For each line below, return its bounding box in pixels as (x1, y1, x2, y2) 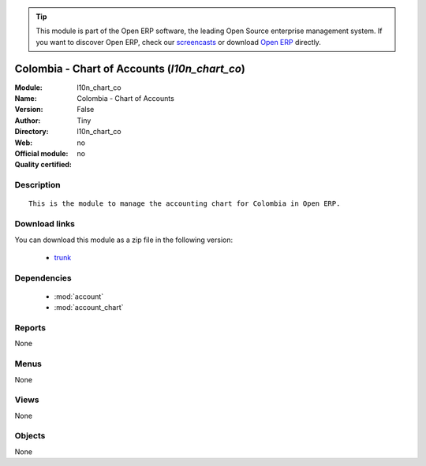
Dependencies (14, 272, 73, 283)
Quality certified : (14, 160, 73, 170)
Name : (14, 94, 37, 103)
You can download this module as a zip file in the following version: (14, 235, 234, 244)
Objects (14, 431, 46, 442)
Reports (14, 322, 47, 334)
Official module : (14, 149, 69, 158)
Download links (14, 218, 75, 229)
